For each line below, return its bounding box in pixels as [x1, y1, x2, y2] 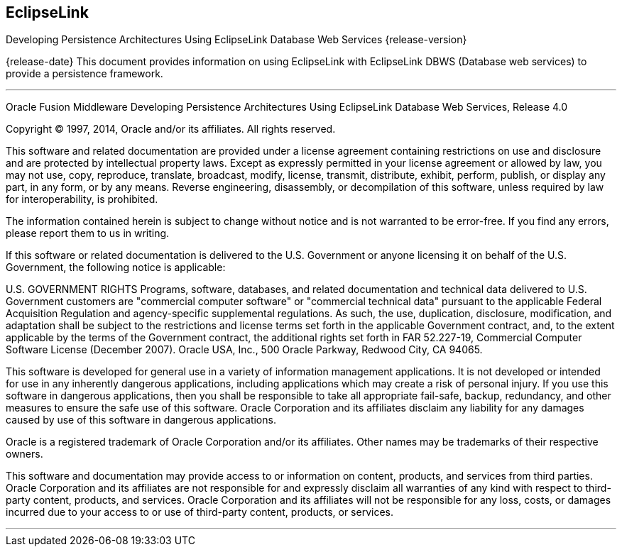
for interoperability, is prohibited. [6, 193, 158, 206]
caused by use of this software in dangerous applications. [6, 414, 276, 426]
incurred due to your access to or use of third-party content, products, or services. [6, 506, 393, 519]
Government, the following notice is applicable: [6, 261, 226, 274]
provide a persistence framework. [6, 67, 163, 80]
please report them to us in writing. [6, 227, 170, 240]
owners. [6, 448, 43, 460]
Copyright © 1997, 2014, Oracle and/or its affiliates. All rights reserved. [6, 123, 336, 136]
